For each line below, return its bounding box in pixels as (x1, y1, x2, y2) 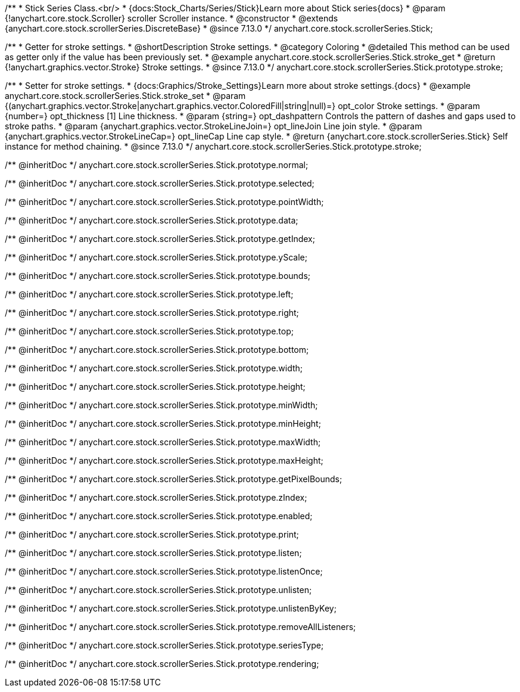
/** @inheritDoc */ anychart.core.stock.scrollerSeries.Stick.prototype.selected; (5, 178, 315, 188)
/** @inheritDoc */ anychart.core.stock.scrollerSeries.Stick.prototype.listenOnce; (5, 566, 323, 576)
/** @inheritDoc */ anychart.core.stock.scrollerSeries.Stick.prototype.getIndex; (5, 234, 315, 244)
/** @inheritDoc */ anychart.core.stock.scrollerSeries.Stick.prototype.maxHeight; (5, 455, 323, 466)
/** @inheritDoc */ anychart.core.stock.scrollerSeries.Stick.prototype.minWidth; (5, 400, 318, 410)
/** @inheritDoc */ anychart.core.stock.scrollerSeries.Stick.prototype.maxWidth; (5, 437, 321, 447)
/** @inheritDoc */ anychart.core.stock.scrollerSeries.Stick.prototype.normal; (5, 160, 309, 170)
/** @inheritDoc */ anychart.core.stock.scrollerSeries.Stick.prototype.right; (5, 308, 299, 318)
